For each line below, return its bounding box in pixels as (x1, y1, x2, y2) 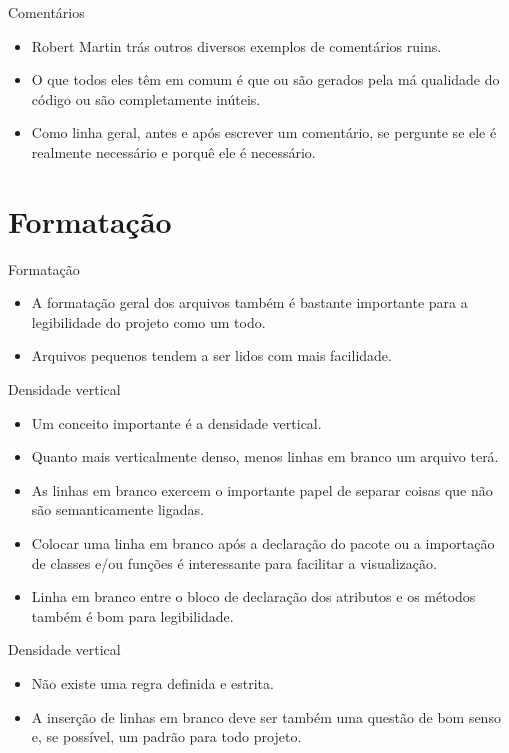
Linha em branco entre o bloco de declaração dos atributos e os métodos (31, 586, 476, 607)
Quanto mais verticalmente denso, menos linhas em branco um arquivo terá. (31, 446, 499, 467)
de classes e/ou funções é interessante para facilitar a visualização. (31, 552, 437, 573)
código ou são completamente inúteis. (31, 88, 261, 109)
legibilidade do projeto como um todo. (31, 311, 266, 332)
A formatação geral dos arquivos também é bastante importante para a (31, 292, 468, 313)
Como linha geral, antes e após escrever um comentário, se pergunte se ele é (31, 122, 497, 143)
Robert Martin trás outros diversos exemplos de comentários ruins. (31, 35, 442, 56)
